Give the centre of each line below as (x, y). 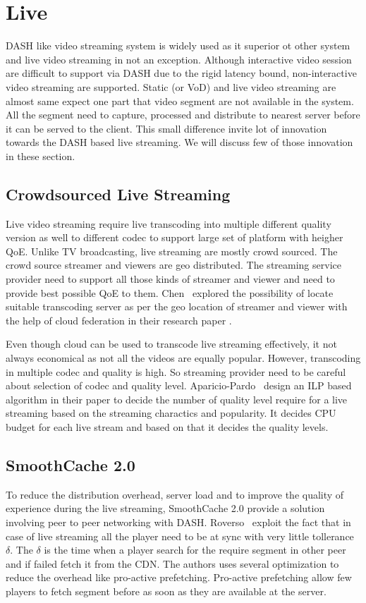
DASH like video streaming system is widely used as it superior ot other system (178, 45)
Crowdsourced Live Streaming (118, 194)
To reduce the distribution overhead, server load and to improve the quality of (175, 494)
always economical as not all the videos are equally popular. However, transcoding (183, 358)
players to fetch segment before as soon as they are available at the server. (166, 591)
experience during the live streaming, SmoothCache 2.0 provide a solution (165, 508)
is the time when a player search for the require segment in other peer (195, 550)
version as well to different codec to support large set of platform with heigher (175, 237)
